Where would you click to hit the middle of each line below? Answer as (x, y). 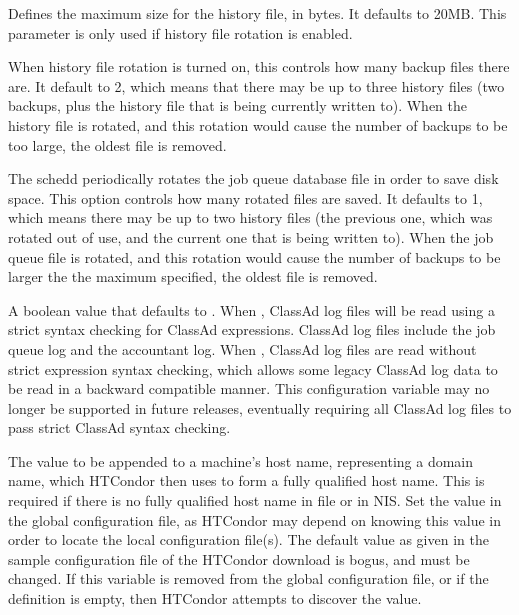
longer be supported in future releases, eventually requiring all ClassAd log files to (260, 407)
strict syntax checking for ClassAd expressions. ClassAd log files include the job (252, 329)
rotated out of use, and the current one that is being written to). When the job (251, 236)
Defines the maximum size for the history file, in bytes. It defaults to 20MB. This (257, 13)
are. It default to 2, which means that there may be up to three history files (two (256, 85)
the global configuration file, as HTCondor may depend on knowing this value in (254, 519)
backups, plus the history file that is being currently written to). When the (238, 105)
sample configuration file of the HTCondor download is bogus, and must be (239, 558)
